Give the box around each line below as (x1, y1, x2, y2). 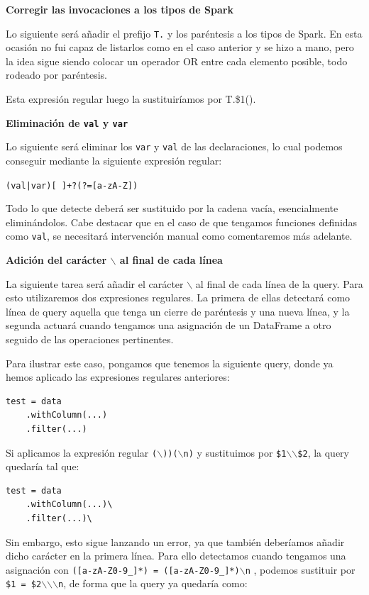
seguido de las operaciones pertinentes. (6, 332, 174, 346)
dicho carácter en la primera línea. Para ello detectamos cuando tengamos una (6, 548, 346, 563)
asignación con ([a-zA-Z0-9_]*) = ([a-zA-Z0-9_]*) (6, 562, 240, 577)
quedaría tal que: (6, 459, 79, 474)
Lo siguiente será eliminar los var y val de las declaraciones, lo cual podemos (6, 139, 343, 154)
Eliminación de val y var (6, 115, 128, 130)
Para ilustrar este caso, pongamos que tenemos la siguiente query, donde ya (6, 355, 334, 370)
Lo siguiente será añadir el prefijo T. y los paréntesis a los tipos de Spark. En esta (6, 26, 363, 40)
